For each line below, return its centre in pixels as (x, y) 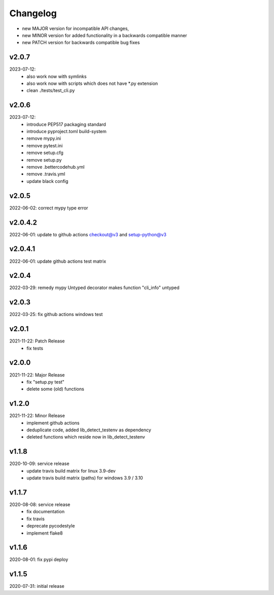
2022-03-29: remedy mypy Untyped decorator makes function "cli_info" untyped (94, 288)
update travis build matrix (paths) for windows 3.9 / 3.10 (85, 478)
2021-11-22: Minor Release (37, 416)
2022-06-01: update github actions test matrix (58, 261)
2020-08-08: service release (40, 505)
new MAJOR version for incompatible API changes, (76, 28)
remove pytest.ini (45, 145)
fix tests (35, 348)
